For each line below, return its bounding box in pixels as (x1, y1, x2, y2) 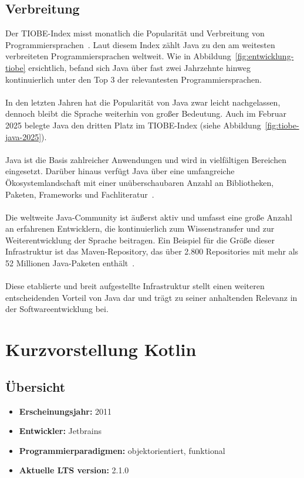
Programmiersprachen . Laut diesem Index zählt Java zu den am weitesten (5, 38, 275, 50)
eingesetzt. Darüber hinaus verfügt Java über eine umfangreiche (5, 165, 235, 177)
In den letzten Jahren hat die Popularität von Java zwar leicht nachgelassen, (5, 96, 281, 108)
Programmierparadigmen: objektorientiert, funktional (19, 444, 225, 456)
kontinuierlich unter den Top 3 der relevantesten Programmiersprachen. (5, 73, 262, 85)
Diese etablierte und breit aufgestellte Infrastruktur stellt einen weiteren (5, 280, 265, 292)
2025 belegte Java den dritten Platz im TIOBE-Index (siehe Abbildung (5, 118, 261, 131)
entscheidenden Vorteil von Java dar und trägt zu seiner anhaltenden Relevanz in (5, 291, 298, 303)
